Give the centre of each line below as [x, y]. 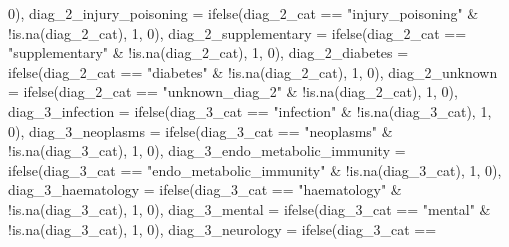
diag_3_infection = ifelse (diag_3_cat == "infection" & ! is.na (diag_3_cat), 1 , [250, 110]
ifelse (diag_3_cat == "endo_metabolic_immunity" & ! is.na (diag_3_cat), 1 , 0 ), [255, 169]
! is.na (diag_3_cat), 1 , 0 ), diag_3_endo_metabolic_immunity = [207, 150]
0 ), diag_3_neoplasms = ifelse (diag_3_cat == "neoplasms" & [200, 130]
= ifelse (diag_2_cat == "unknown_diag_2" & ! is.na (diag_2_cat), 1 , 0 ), [233, 91]
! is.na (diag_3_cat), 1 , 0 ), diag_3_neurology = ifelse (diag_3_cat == [222, 228]
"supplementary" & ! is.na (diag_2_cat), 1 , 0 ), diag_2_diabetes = [208, 52]
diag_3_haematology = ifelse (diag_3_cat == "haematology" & [205, 189]
